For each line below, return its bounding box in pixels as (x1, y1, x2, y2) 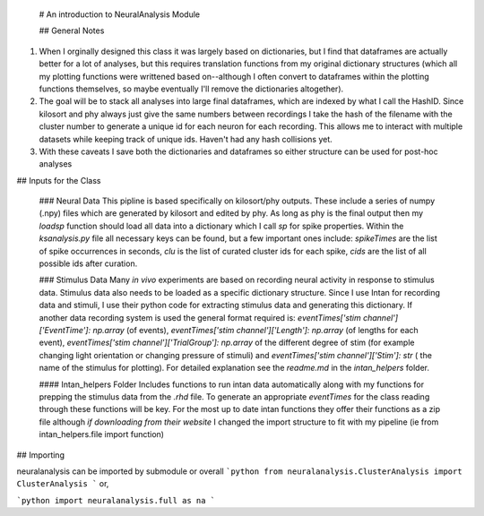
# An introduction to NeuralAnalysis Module (39, 9, 201, 20)
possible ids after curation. (39, 258, 138, 269)
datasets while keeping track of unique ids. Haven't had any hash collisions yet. (39, 133, 333, 144)
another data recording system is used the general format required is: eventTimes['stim (39, 312, 362, 322)
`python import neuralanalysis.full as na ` (16, 495, 216, 505)
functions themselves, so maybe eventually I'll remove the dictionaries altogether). (39, 83, 344, 94)
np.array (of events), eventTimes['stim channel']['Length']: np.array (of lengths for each (92, 324, 419, 335)
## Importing (16, 449, 65, 460)
